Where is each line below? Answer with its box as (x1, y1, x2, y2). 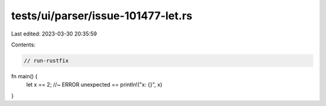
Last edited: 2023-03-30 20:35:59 (11, 30, 97, 37)
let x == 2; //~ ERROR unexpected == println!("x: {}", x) (26, 81, 162, 89)
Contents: (11, 41, 36, 48)
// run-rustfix (24, 57, 69, 64)
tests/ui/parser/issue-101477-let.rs (11, 9, 193, 22)
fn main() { (11, 72, 38, 79)
